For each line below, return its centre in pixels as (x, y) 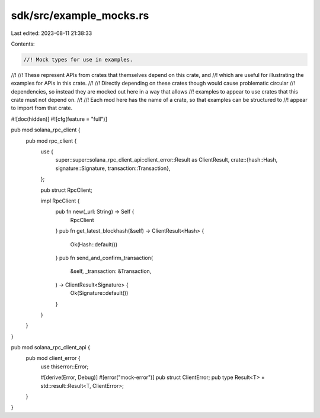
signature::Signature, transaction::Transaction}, (113, 168)
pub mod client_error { (53, 358)
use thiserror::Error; (65, 366)
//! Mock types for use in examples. (78, 60)
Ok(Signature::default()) (99, 293)
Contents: (23, 44)
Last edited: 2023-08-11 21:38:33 (52, 33)
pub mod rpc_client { (51, 141)
